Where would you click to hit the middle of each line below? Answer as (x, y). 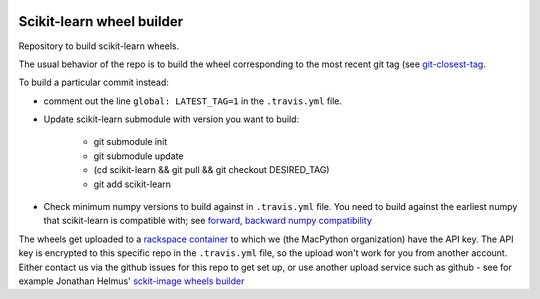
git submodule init (130, 142)
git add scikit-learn (132, 184)
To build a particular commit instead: (94, 82)
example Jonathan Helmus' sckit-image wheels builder (131, 281)
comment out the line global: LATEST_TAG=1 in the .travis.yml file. (193, 101)
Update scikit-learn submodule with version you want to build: (171, 119)
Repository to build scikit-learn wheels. (99, 46)
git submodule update (138, 156)
